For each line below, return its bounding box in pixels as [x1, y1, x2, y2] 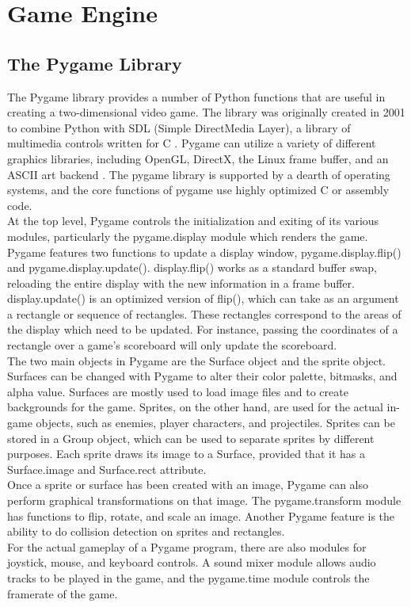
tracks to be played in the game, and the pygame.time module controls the [7, 569, 370, 586]
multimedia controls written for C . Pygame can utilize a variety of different [7, 135, 376, 151]
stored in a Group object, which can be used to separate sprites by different [7, 429, 375, 446]
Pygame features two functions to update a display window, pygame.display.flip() [7, 243, 401, 260]
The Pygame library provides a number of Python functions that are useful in [7, 88, 386, 105]
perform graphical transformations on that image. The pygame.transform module [7, 492, 401, 509]
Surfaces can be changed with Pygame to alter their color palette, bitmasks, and [7, 368, 398, 384]
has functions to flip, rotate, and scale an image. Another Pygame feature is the [7, 507, 395, 524]
